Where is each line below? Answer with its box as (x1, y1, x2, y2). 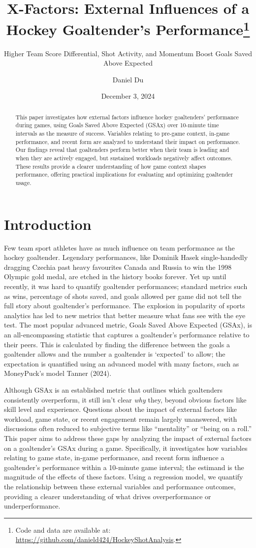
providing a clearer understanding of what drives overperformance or (4, 491, 211, 501)
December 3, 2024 (101, 91, 155, 101)
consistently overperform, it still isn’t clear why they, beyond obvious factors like (4, 394, 247, 404)
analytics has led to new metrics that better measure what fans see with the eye (4, 310, 246, 320)
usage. (15, 179, 32, 187)
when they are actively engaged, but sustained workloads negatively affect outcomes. (15, 154, 233, 162)
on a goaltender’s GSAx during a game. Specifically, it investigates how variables (4, 442, 248, 453)
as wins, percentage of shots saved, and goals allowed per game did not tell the (4, 291, 242, 301)
